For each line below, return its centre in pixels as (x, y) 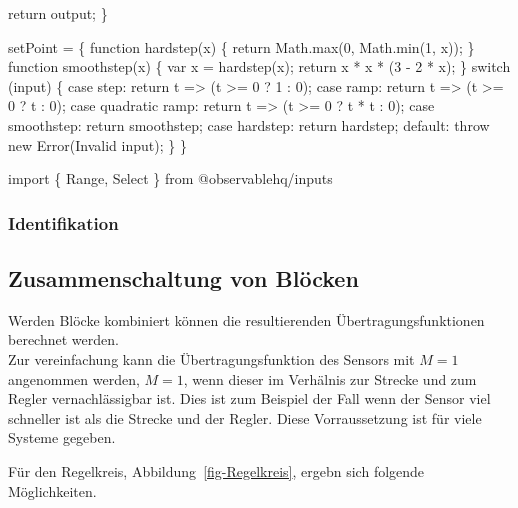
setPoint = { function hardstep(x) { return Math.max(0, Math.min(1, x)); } (241, 46)
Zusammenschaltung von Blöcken (183, 277)
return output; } (58, 13)
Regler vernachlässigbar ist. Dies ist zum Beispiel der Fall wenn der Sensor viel (249, 398)
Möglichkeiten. (52, 490)
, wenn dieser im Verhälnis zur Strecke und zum (330, 378)
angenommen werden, (74, 378)
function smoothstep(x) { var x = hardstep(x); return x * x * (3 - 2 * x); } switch (259, 66)
